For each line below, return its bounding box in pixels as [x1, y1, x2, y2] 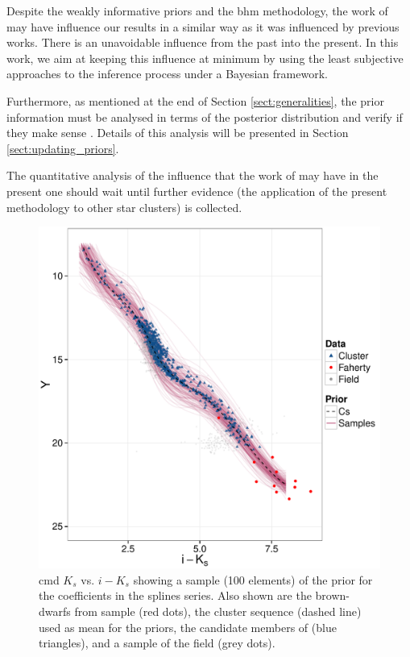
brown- [315, 587, 350, 604]
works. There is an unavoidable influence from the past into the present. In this [6, 34, 399, 51]
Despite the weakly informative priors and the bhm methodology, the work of [6, 2, 388, 19]
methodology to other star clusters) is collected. [6, 198, 242, 215]
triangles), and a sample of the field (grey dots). [39, 634, 275, 651]
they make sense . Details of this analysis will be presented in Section [6, 124, 349, 141]
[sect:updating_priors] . [6, 139, 119, 156]
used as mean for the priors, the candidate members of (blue [39, 618, 337, 635]
